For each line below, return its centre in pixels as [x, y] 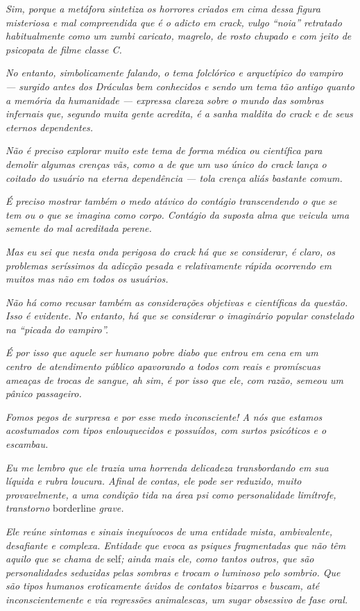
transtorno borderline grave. [65, 508]
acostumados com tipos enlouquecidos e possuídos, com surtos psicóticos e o [166, 430]
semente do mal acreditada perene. [79, 228]
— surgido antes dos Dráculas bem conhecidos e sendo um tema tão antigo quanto [180, 86]
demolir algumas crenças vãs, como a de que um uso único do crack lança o [166, 164]
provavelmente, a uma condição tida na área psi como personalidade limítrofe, [171, 494]
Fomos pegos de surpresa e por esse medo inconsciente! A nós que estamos [164, 416]
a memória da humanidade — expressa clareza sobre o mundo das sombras [165, 100]
